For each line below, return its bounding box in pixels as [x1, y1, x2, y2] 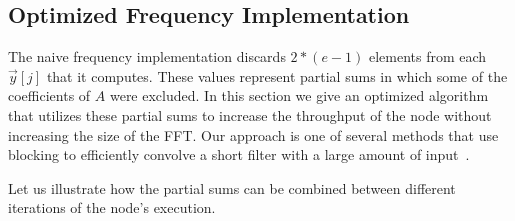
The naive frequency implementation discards [8, 46, 286, 67]
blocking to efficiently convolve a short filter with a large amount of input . [8, 144, 470, 165]
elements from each [369, 46, 487, 67]
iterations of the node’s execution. [8, 197, 216, 218]
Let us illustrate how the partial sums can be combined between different [8, 177, 456, 198]
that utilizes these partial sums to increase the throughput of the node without [8, 104, 492, 125]
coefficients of [8, 85, 91, 106]
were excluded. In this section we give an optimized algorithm [109, 85, 489, 106]
